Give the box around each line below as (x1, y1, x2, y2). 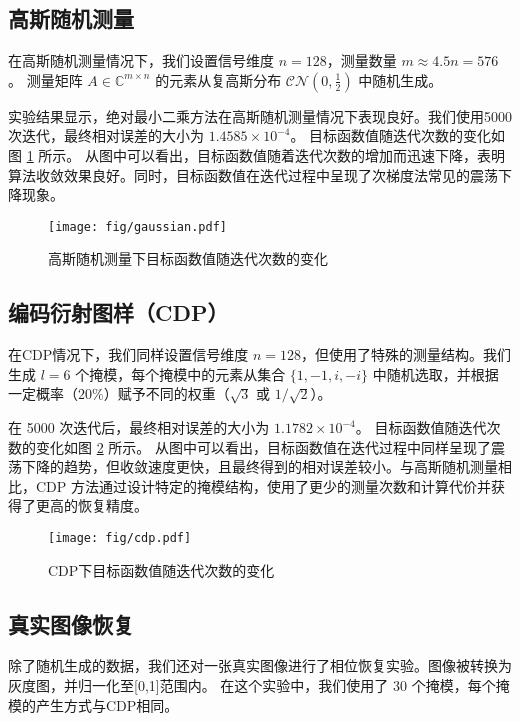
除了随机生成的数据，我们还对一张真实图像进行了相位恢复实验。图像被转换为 (8, 655, 512, 676)
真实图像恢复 (8, 608, 134, 639)
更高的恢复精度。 (35, 495, 148, 516)
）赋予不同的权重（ (103, 383, 230, 404)
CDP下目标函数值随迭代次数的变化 (48, 559, 275, 580)
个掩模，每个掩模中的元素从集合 (75, 363, 286, 384)
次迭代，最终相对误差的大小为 (8, 125, 204, 146)
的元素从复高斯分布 (155, 69, 282, 90)
